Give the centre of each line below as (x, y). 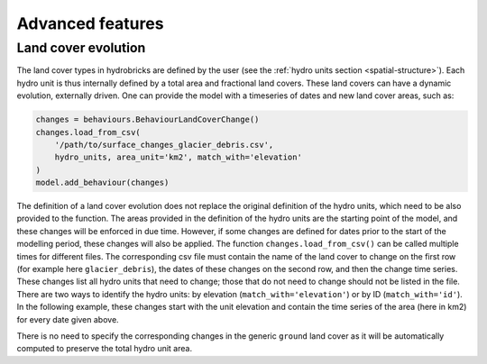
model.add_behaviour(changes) (102, 183)
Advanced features (90, 23)
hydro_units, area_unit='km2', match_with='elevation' (178, 157)
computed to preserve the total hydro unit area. (105, 349)
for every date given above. (68, 319)
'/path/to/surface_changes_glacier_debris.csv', (164, 145)
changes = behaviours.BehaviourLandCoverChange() (147, 120)
